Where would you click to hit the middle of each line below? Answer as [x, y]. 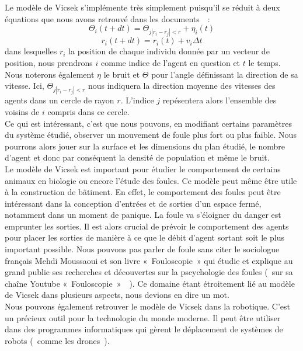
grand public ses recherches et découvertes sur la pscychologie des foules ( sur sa [149, 272]
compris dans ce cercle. [88, 111]
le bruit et [122, 74]
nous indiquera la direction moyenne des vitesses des [182, 86]
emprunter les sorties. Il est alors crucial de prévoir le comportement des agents [147, 226]
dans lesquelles [31, 51]
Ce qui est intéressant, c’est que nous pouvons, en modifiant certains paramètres [148, 123]
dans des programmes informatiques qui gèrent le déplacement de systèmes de [144, 329]
